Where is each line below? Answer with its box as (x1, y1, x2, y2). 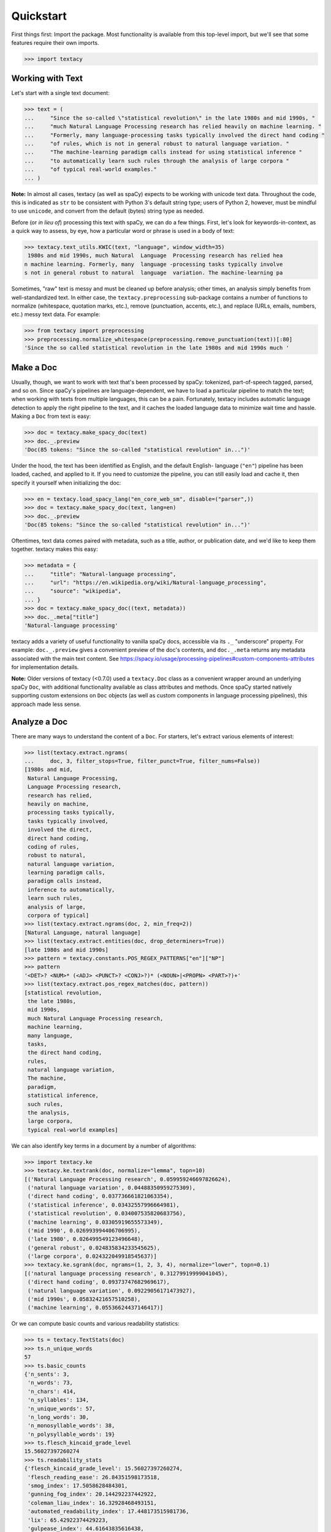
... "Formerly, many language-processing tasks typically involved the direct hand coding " (24, 132, 325, 138)
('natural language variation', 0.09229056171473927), (28, 1287, 196, 1294)
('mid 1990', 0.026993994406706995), (28, 1227, 141, 1234)
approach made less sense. (11, 700, 82, 708)
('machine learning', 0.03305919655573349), (28, 1218, 164, 1226)
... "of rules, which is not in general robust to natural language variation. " (24, 140, 289, 147)
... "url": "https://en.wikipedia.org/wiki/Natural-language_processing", (24, 579, 267, 586)
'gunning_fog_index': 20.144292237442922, (28, 1491, 158, 1498)
